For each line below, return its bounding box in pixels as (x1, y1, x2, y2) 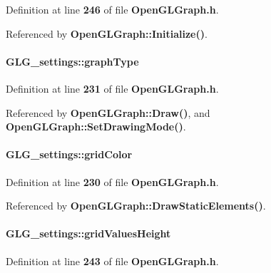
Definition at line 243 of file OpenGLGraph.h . (6, 253, 219, 268)
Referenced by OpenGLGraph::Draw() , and (6, 105, 210, 120)
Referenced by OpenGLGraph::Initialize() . (6, 26, 208, 41)
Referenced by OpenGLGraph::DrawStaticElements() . (6, 198, 266, 213)
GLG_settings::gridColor (6, 147, 133, 162)
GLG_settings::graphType (6, 53, 139, 68)
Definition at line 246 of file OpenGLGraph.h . (6, 2, 219, 16)
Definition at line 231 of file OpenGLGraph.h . (6, 81, 219, 96)
